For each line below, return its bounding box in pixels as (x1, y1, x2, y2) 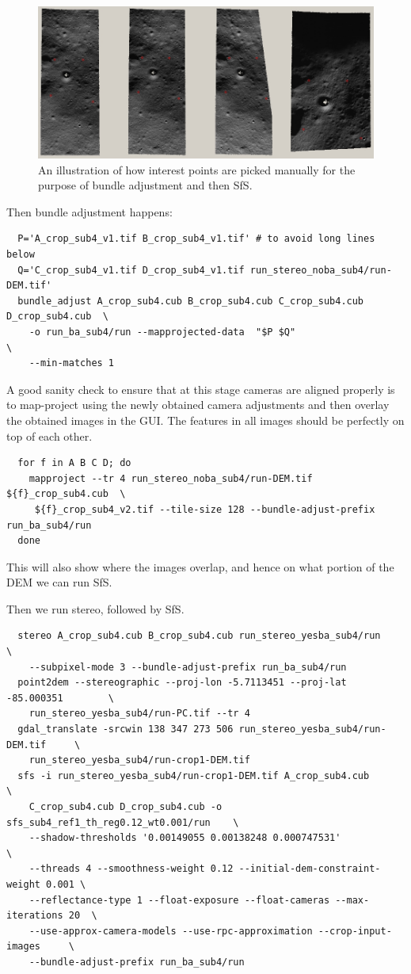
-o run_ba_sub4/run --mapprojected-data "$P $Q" (29, 326, 296, 338)
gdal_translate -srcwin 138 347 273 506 (17, 724, 234, 735)
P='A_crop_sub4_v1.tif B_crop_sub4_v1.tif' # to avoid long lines (17, 233, 375, 245)
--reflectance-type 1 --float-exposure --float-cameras (29, 894, 330, 906)
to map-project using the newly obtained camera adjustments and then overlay (6, 396, 390, 413)
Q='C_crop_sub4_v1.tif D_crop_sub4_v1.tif (17, 264, 245, 276)
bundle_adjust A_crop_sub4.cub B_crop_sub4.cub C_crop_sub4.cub (17, 295, 364, 307)
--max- (335, 894, 370, 906)
